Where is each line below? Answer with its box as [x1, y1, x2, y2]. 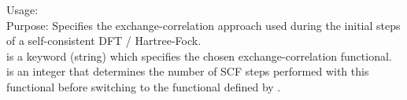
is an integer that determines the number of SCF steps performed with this [6, 63, 369, 80]
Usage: [6, 2, 39, 17]
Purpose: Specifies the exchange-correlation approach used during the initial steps [6, 17, 401, 33]
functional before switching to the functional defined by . [6, 78, 281, 94]
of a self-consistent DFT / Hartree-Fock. [6, 32, 202, 49]
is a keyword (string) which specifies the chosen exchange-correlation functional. [6, 47, 392, 64]
